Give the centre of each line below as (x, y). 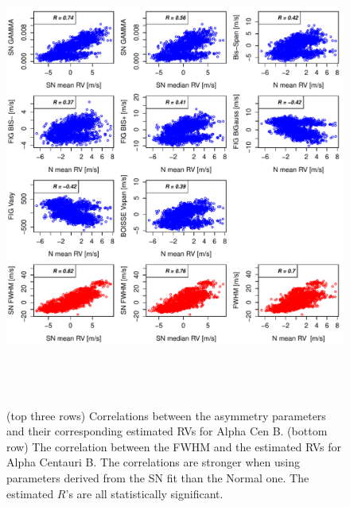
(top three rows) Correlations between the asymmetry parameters (166, 415)
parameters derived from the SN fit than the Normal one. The (158, 477)
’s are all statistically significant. (144, 493)
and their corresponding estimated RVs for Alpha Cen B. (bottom (167, 431)
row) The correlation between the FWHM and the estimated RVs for (174, 446)
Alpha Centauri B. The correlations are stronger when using (153, 462)
